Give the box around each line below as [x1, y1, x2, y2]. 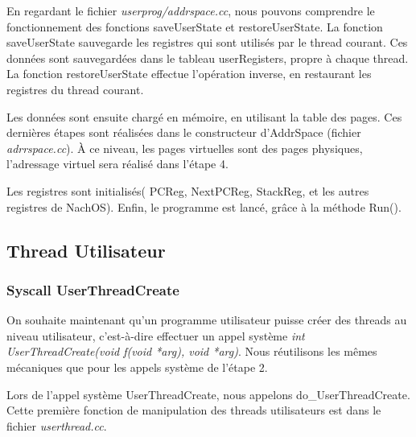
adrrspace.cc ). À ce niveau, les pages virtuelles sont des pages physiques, [6, 139, 363, 156]
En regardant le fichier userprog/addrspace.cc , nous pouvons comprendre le [6, 2, 375, 19]
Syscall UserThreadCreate [6, 279, 179, 299]
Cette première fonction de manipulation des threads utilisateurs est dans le [6, 402, 381, 418]
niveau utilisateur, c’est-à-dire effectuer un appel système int [6, 327, 305, 344]
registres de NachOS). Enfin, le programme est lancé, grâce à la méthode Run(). [6, 198, 402, 215]
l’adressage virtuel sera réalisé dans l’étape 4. [6, 155, 229, 172]
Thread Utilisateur [6, 237, 166, 262]
